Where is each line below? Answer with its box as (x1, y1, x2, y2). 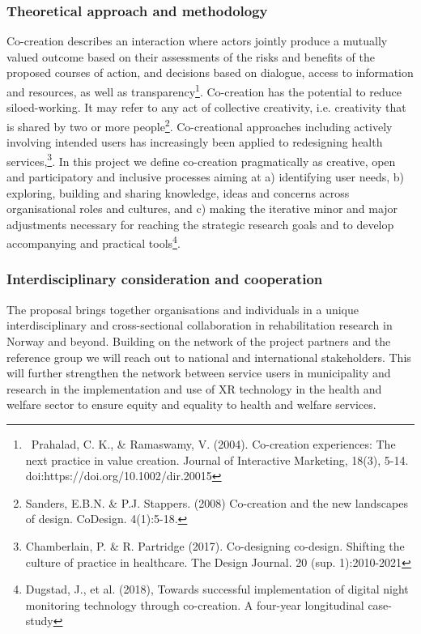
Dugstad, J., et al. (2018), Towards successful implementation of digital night (25, 581, 409, 598)
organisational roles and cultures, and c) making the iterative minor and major (6, 200, 398, 217)
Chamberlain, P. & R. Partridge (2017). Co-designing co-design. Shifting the (25, 537, 405, 554)
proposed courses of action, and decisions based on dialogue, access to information (6, 64, 414, 81)
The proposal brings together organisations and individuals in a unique (6, 300, 359, 317)
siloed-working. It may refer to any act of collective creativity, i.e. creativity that (6, 99, 406, 116)
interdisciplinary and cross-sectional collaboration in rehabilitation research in (6, 317, 393, 334)
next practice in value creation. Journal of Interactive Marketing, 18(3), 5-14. (25, 451, 409, 468)
